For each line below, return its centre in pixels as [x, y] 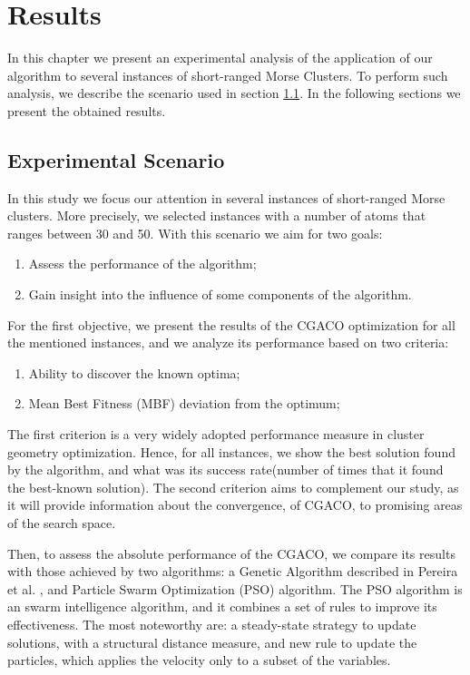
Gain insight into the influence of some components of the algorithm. [220, 294]
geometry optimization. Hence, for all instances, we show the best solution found [231, 451]
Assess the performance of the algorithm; [142, 264]
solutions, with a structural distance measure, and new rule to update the [212, 642]
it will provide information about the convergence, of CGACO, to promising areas [235, 505]
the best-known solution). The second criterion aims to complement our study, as [233, 487]
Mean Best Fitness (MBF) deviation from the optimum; [184, 403]
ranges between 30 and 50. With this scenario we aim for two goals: [195, 233]
